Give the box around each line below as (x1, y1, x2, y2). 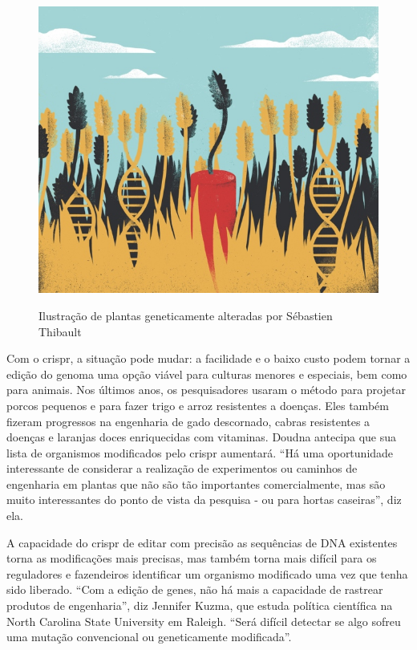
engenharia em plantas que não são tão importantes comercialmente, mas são (6, 475, 386, 492)
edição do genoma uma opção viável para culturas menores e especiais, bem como (6, 365, 407, 382)
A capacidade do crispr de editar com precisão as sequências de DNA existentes (6, 534, 398, 550)
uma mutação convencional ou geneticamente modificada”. (6, 628, 292, 645)
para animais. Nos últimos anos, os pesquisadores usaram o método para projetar (6, 381, 406, 398)
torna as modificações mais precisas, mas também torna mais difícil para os (6, 550, 377, 567)
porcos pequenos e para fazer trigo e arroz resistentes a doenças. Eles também (6, 396, 389, 413)
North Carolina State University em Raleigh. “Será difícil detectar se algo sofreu (6, 612, 401, 629)
